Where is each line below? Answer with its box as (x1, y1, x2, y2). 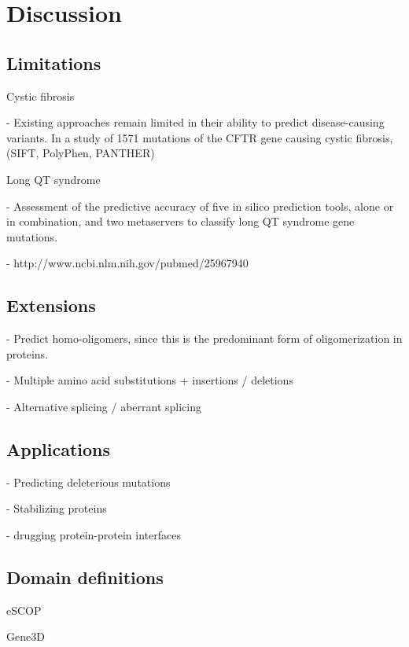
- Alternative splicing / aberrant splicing (6, 398, 202, 414)
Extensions (6, 293, 96, 318)
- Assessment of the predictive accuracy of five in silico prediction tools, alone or (6, 197, 394, 214)
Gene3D (6, 628, 45, 645)
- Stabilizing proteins (6, 500, 107, 516)
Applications (6, 436, 111, 461)
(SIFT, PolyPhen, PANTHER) (6, 145, 155, 161)
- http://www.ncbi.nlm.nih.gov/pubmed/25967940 (6, 255, 249, 271)
